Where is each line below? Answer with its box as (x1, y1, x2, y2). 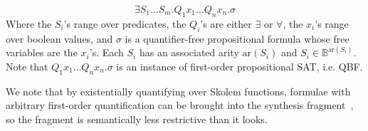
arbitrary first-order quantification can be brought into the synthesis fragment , (6, 98, 354, 112)
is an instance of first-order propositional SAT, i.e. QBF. (116, 58, 363, 73)
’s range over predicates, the (63, 16, 186, 31)
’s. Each (89, 45, 124, 60)
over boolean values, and (6, 31, 113, 46)
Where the (6, 16, 52, 31)
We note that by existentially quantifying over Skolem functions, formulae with (6, 83, 351, 98)
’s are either (200, 16, 252, 31)
